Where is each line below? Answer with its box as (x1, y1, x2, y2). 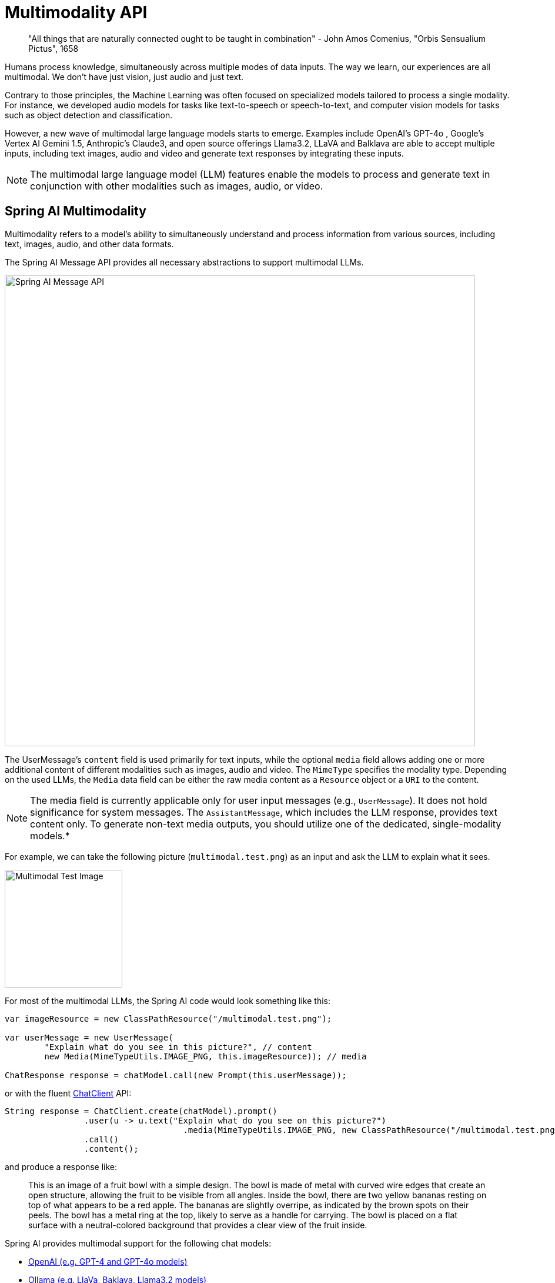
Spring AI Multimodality (5, 204, 146, 219)
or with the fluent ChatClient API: (5, 1088, 132, 1098)
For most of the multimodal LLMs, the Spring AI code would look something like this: (5, 995, 330, 1006)
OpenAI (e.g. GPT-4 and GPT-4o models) (28, 1256, 188, 1267)
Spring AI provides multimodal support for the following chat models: (5, 1238, 272, 1248)
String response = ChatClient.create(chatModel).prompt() (5, 1106, 277, 1116)
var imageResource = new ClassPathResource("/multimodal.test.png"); (5, 1013, 332, 1023)
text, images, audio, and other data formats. (5, 238, 174, 249)
